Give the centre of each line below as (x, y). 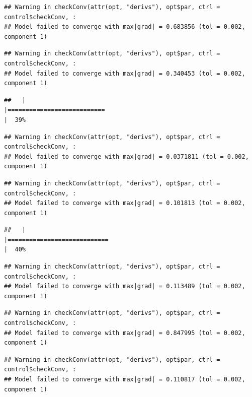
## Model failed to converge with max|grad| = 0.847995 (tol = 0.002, (125, 333)
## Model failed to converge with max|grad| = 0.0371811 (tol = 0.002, (127, 156)
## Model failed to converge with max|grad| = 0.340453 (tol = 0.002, (125, 73)
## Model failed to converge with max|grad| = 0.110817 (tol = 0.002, (125, 379)
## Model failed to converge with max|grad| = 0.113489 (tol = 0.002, (125, 286)
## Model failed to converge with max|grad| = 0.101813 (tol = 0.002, (125, 203)
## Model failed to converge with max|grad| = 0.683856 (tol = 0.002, (125, 27)
